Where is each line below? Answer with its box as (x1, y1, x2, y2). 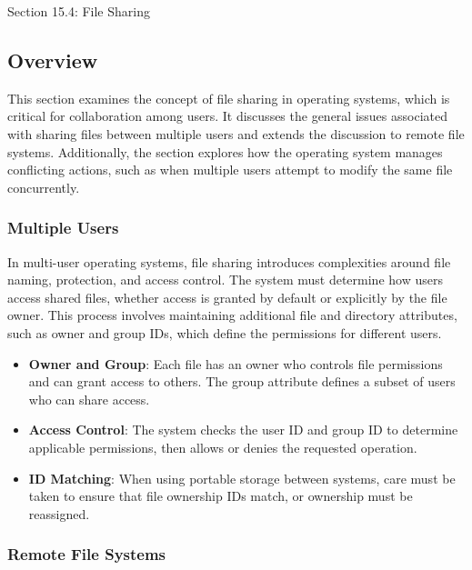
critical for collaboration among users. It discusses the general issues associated (7, 106, 447, 125)
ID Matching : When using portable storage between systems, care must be (28, 468, 456, 487)
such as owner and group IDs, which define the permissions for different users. (7, 323, 442, 342)
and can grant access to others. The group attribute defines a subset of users (28, 372, 456, 391)
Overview (7, 45, 98, 74)
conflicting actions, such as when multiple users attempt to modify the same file (7, 160, 453, 179)
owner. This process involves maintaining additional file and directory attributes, (7, 305, 457, 325)
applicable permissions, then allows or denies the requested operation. (28, 437, 417, 456)
